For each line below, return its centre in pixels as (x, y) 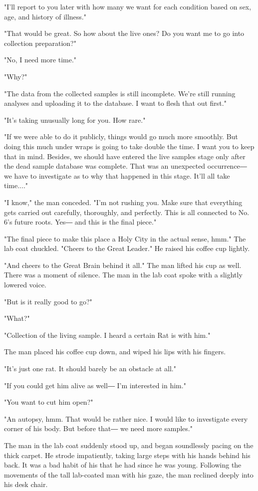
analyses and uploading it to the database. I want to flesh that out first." (115, 103)
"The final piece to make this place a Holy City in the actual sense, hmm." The (125, 238)
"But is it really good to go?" (48, 301)
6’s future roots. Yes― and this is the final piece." (80, 222)
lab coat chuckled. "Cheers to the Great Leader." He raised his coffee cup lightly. (127, 248)
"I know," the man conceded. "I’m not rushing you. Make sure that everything (123, 202)
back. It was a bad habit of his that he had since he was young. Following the (123, 465)
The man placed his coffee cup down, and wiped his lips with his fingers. (115, 352)
